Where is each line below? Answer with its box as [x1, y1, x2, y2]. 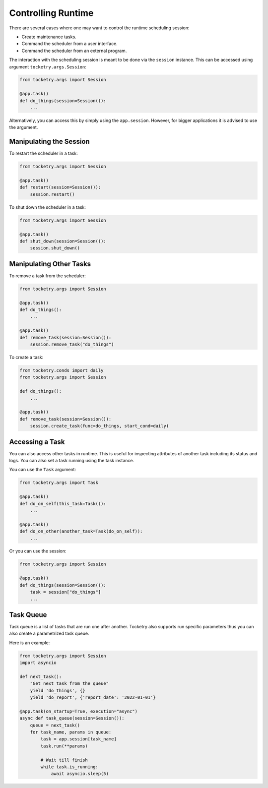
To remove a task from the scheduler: [9, 273, 86, 279]
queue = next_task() [30, 722, 80, 728]
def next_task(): [19, 673, 62, 679]
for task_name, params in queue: [30, 729, 112, 735]
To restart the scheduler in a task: [9, 150, 78, 156]
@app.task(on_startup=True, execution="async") [19, 708, 137, 714]
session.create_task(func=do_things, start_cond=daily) [30, 423, 169, 429]
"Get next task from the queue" [30, 681, 109, 686]
